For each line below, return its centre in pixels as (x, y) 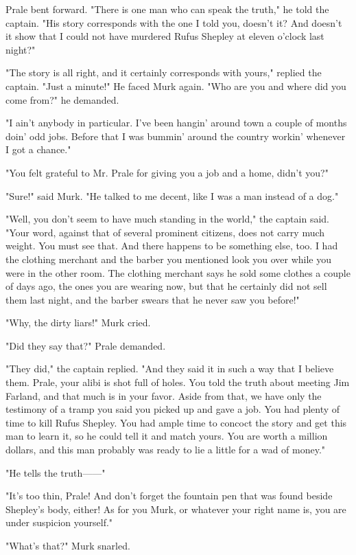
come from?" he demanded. (62, 99)
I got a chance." (38, 149)
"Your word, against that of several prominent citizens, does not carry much (165, 232)
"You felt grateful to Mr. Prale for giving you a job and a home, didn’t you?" (167, 172)
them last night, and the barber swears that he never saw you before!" (153, 299)
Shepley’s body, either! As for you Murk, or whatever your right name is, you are (176, 509)
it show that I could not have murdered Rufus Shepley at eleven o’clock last (165, 36)
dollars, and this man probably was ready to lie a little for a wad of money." (166, 450)
